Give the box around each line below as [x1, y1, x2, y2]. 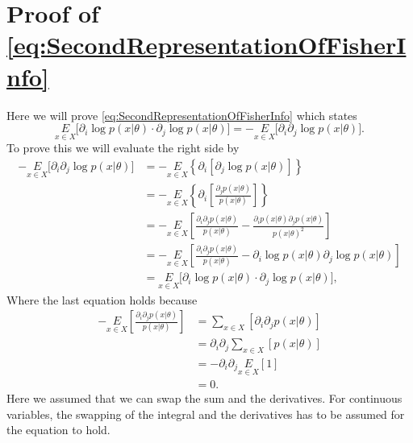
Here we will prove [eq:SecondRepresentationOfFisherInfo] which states [6, 106, 357, 123]
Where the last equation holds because [6, 291, 198, 308]
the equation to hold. [6, 421, 111, 438]
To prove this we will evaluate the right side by [6, 139, 240, 156]
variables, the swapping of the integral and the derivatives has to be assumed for [6, 405, 405, 422]
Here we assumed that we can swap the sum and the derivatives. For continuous [6, 390, 403, 407]
